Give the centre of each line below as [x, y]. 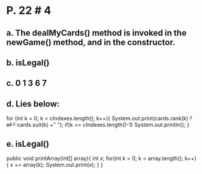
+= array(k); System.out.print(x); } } [59, 164]
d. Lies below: [33, 104]
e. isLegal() [28, 143]
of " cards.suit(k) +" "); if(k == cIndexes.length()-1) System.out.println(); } [98, 125]
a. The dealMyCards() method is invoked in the [96, 33]
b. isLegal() [28, 63]
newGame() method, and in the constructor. [91, 42]
